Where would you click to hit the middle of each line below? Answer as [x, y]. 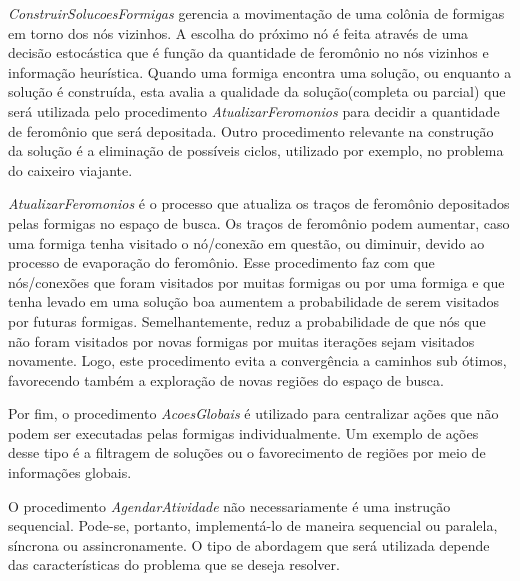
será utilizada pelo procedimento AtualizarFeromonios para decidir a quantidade [254, 110]
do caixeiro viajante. [70, 169]
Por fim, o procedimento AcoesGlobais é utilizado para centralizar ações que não [253, 413]
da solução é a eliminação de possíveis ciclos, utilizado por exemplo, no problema [256, 150]
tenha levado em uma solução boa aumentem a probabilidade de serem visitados [254, 301]
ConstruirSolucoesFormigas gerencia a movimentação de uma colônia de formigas [256, 13]
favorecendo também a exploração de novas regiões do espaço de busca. [226, 379]
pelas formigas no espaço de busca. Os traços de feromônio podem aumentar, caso [259, 222]
